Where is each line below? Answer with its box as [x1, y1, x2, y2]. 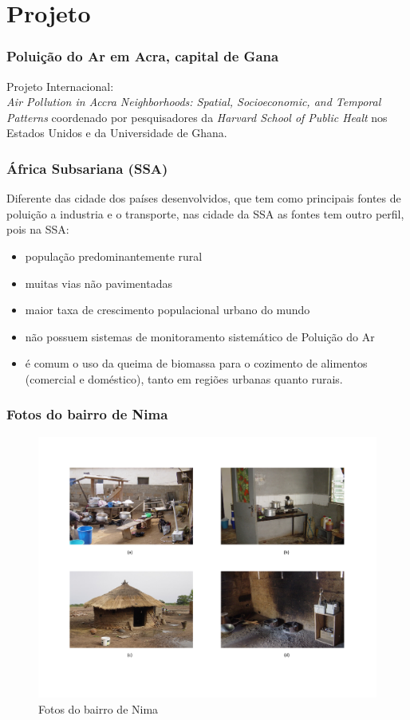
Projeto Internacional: [6, 77, 114, 94]
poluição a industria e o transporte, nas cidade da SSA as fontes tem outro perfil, [6, 205, 404, 222]
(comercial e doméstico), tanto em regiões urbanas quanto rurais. [25, 370, 343, 387]
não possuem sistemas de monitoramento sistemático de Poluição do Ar [25, 328, 375, 344]
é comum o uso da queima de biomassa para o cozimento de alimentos [25, 355, 368, 372]
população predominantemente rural [25, 247, 203, 264]
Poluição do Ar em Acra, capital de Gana [6, 46, 279, 66]
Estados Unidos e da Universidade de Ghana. [6, 124, 227, 141]
